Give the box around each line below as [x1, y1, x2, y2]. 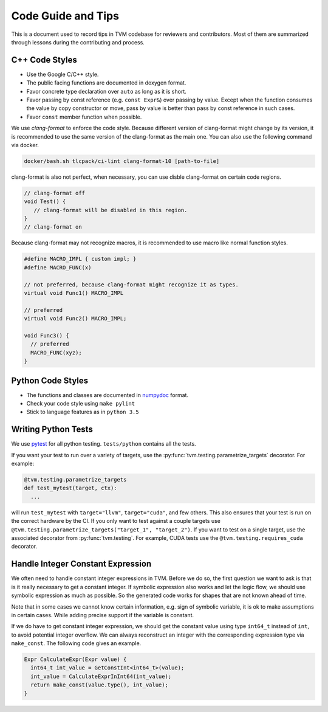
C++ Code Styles [11, 55, 77, 65]
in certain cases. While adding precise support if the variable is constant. [11, 611, 194, 618]
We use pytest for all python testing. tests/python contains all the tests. [11, 440, 197, 448]
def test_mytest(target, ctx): [24, 485, 118, 492]
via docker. [11, 141, 39, 148]
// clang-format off [24, 189, 85, 196]
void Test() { [24, 198, 66, 205]
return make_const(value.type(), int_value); [30, 682, 168, 688]
